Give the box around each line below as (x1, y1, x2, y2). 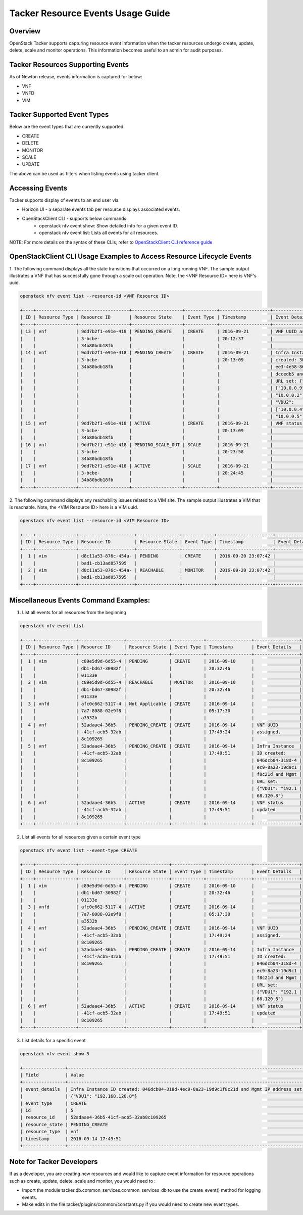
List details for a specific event (22, 1037, 86, 1043)
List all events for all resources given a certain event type (22, 834, 141, 840)
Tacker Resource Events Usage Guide (9, 8, 170, 19)
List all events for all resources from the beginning (22, 610, 126, 616)
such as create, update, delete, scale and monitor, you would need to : (9, 1178, 156, 1184)
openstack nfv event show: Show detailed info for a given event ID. (39, 222, 178, 228)
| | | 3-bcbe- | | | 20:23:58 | (20, 449, 273, 454)
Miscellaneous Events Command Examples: (9, 596, 150, 605)
